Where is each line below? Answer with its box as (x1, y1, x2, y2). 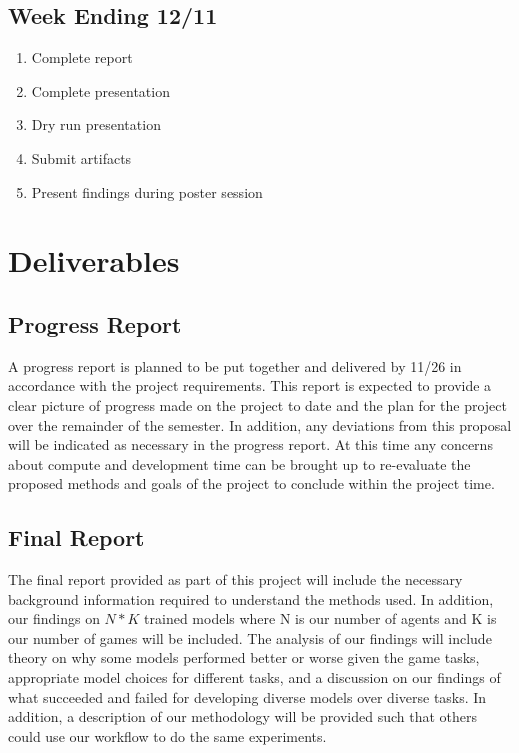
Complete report (31, 47, 133, 68)
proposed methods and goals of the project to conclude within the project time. (8, 473, 495, 494)
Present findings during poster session (31, 181, 263, 202)
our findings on (8, 608, 100, 629)
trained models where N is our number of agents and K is (144, 608, 497, 629)
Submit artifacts (31, 147, 132, 168)
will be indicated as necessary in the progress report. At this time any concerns (8, 434, 493, 455)
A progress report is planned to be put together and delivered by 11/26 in (8, 355, 462, 376)
